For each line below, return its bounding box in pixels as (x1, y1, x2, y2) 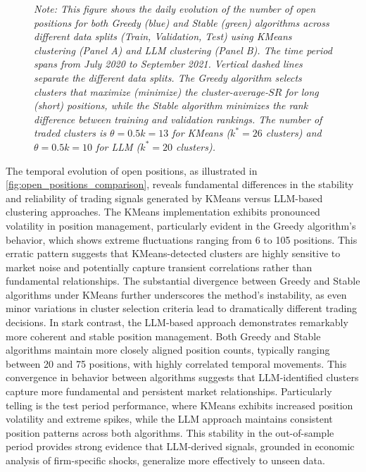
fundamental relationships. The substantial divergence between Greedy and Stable (6, 273, 360, 288)
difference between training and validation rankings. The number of (34, 111, 322, 126)
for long (285, 84, 319, 99)
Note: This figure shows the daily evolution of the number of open (34, 1, 316, 15)
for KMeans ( (172, 125, 231, 140)
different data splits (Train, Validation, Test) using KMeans (34, 29, 292, 44)
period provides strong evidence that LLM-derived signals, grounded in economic (6, 439, 355, 454)
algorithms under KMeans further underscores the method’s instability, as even (6, 287, 347, 302)
